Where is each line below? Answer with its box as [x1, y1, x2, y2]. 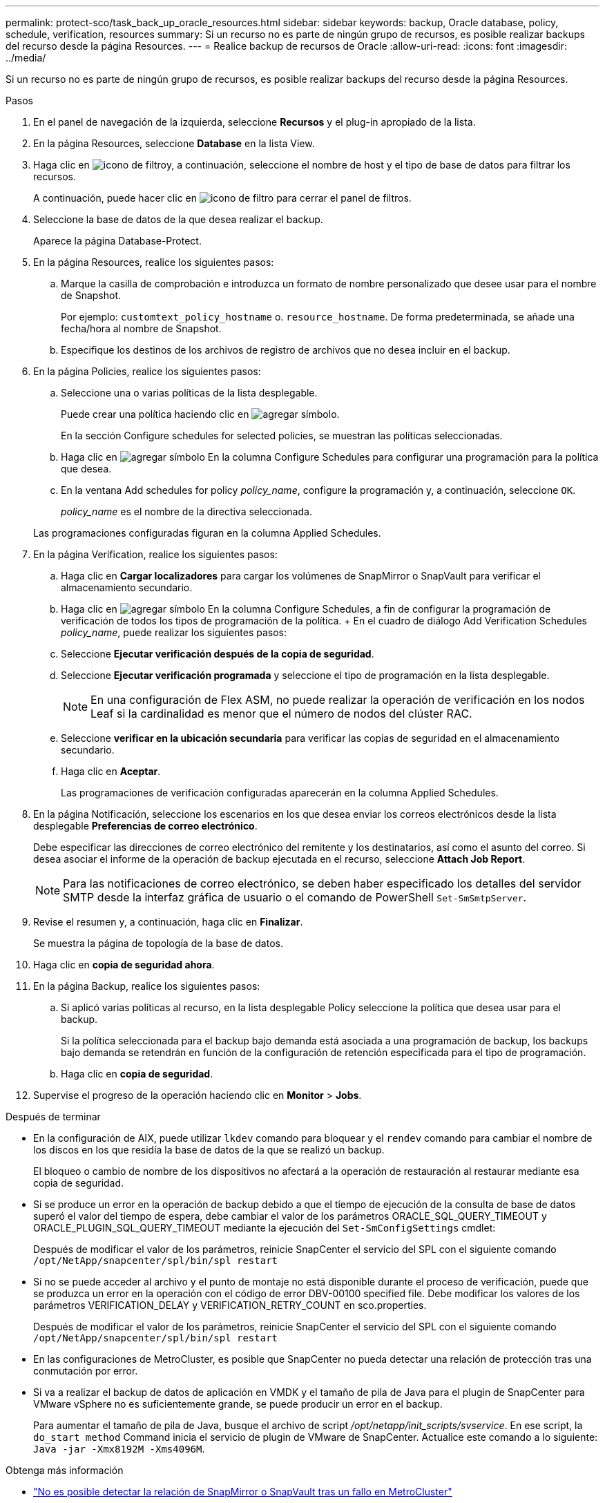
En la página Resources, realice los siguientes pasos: [33, 256, 274, 268]
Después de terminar [6, 1111, 101, 1122]
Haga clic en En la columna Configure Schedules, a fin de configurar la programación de [61, 603, 551, 615]
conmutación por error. [33, 1365, 138, 1377]
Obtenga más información [6, 1464, 124, 1476]
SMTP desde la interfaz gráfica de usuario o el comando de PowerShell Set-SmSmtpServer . [63, 890, 527, 904]
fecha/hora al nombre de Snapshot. [61, 323, 222, 334]
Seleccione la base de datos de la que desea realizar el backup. [33, 213, 323, 225]
